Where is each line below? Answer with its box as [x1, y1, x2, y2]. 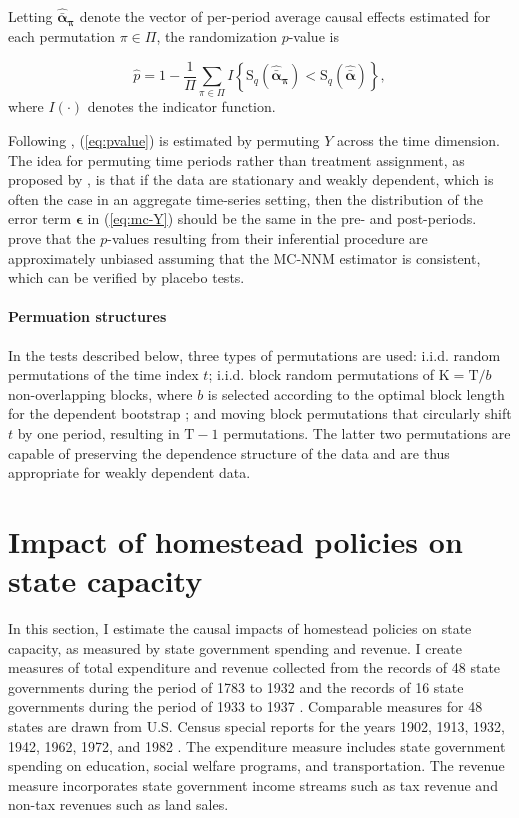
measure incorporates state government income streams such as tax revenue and [8, 774, 498, 795]
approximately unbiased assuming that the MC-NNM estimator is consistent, [8, 247, 481, 268]
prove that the [8, 227, 96, 248]
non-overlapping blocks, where [8, 383, 193, 404]
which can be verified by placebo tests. [8, 267, 245, 288]
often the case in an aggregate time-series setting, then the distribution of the [8, 188, 483, 209]
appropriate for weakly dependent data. [8, 462, 251, 483]
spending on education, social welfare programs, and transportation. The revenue [8, 755, 505, 776]
